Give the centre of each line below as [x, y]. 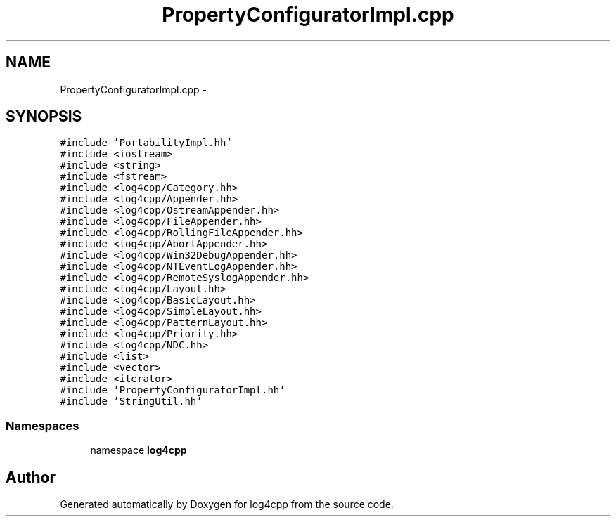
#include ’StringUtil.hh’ [131, 402]
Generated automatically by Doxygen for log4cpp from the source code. [227, 504]
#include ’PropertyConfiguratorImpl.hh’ [173, 390]
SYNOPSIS [44, 117]
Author [31, 477]
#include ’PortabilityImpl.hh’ [146, 143]
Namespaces [43, 425]
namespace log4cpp [139, 450]
